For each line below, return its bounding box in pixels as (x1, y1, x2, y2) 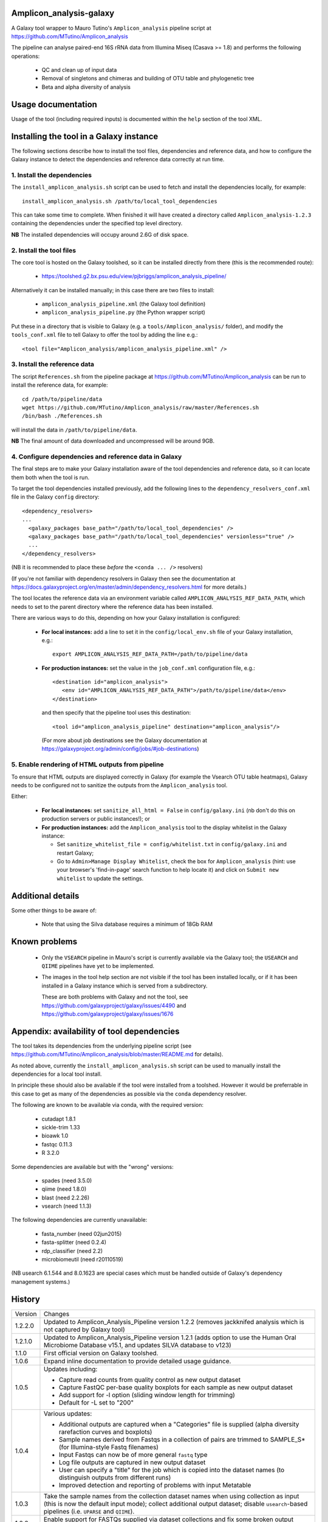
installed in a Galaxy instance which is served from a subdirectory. (41, 982, 208, 989)
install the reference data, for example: (11, 381, 109, 389)
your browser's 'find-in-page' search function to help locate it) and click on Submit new (56, 866, 279, 874)
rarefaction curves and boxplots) (58, 1428, 152, 1436)
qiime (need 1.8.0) (41, 1185, 87, 1193)
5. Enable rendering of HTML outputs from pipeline (11, 760, 164, 769)
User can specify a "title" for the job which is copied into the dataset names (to (58, 1465, 285, 1474)
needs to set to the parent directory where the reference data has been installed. (11, 603, 214, 610)
